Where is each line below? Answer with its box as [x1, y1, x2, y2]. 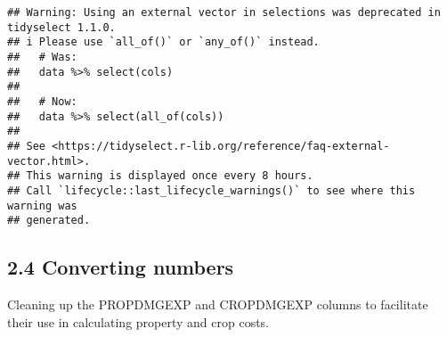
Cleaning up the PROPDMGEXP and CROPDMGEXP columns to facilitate [7, 295, 428, 314]
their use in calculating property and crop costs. [7, 312, 270, 331]
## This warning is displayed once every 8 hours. [7, 169, 313, 183]
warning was [7, 199, 77, 212]
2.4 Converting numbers [7, 253, 234, 281]
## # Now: [7, 95, 77, 108]
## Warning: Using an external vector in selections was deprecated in [7, 6, 441, 19]
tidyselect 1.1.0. [7, 21, 116, 34]
